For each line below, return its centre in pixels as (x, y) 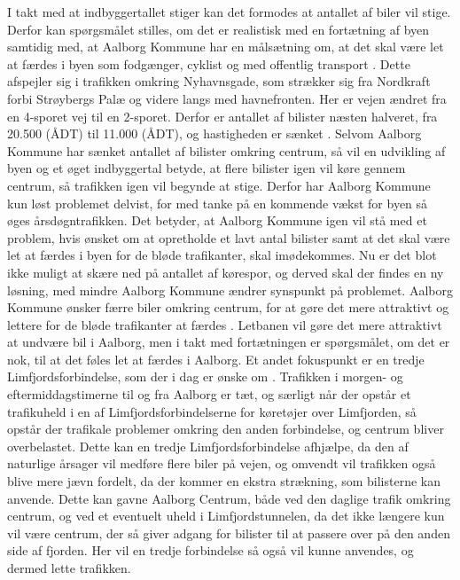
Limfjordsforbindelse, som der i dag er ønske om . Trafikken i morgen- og (205, 376)
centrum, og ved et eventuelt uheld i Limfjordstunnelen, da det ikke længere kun (226, 516)
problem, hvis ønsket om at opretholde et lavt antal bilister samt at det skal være (229, 237)
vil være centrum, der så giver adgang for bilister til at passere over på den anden (229, 533)
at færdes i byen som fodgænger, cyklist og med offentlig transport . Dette (209, 63)
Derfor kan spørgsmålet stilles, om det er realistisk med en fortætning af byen (218, 29)
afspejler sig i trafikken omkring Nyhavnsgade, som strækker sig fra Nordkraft (219, 81)
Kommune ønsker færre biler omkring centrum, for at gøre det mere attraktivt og (228, 307)
